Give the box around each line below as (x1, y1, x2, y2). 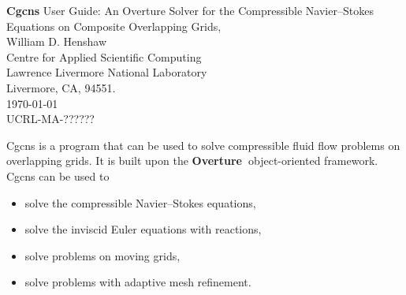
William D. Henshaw (6, 33, 107, 50)
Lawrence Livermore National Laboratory (6, 64, 207, 80)
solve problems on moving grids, (24, 247, 181, 263)
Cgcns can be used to (6, 167, 110, 184)
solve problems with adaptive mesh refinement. (24, 274, 251, 290)
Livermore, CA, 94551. (6, 79, 116, 95)
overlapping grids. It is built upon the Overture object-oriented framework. (6, 152, 378, 169)
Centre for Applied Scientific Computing (6, 48, 202, 65)
